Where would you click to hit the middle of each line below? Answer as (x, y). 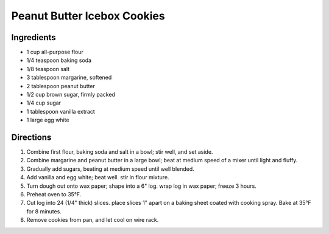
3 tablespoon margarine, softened (69, 77)
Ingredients (34, 37)
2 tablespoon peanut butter (61, 86)
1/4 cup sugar (44, 103)
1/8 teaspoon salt (48, 69)
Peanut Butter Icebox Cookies (88, 16)
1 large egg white (48, 120)
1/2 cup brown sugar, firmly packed (71, 95)
